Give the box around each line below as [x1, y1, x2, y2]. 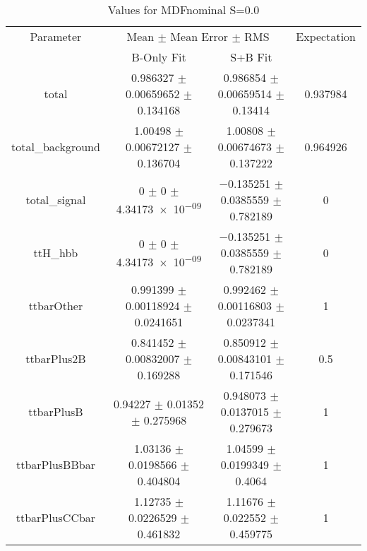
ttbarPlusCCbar [16, 509, 96, 526]
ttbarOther [28, 297, 83, 314]
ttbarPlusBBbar [16, 456, 95, 473]
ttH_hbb [33, 244, 78, 261]
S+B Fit [230, 49, 272, 65]
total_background [11, 138, 100, 155]
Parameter [30, 28, 82, 45]
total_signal [25, 191, 86, 208]
